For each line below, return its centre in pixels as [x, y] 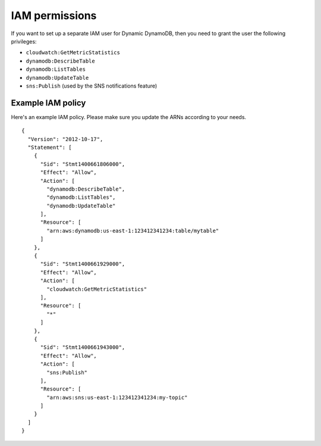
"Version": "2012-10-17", [65, 139]
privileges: [24, 41]
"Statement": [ [50, 147]
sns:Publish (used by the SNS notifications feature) [92, 86]
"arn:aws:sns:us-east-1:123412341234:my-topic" [117, 397]
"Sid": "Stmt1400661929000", [83, 264]
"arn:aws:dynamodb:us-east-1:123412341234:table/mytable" [133, 230]
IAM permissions [54, 15]
